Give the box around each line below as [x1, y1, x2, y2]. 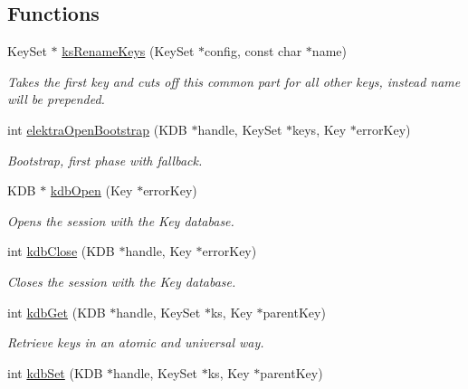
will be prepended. [7, 90, 105, 109]
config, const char [205, 42, 302, 61]
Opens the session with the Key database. [7, 211, 234, 230]
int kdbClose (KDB [7, 242, 115, 261]
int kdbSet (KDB [7, 363, 103, 382]
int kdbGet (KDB [7, 302, 106, 321]
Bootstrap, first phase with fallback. [7, 150, 203, 169]
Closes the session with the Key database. [7, 271, 236, 290]
